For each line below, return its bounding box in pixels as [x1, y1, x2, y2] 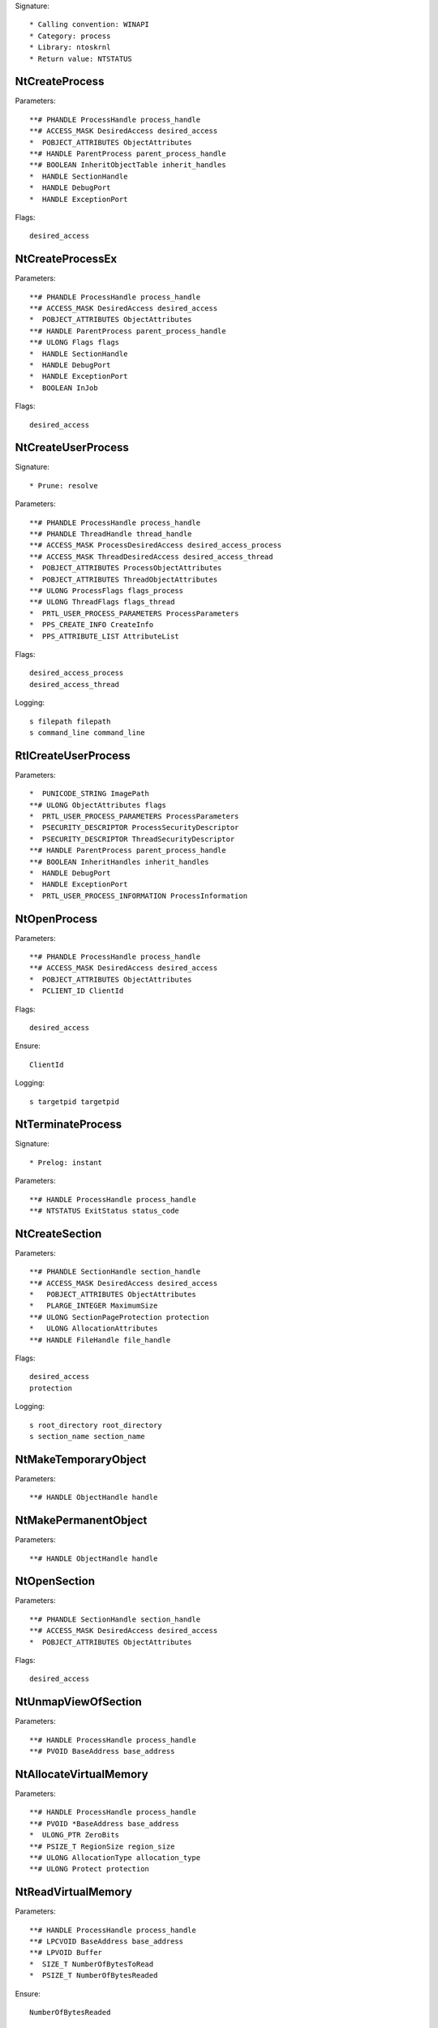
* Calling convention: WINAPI [29, 20, 150, 29]
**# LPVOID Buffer [29, 1948, 103, 1957]
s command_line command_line [29, 728, 145, 737]
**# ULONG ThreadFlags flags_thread [29, 597, 175, 607]
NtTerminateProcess [15, 1118, 122, 1132]
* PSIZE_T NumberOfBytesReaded [29, 1971, 158, 1980]
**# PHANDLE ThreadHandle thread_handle [29, 530, 192, 539]
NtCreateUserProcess [15, 440, 129, 454]
